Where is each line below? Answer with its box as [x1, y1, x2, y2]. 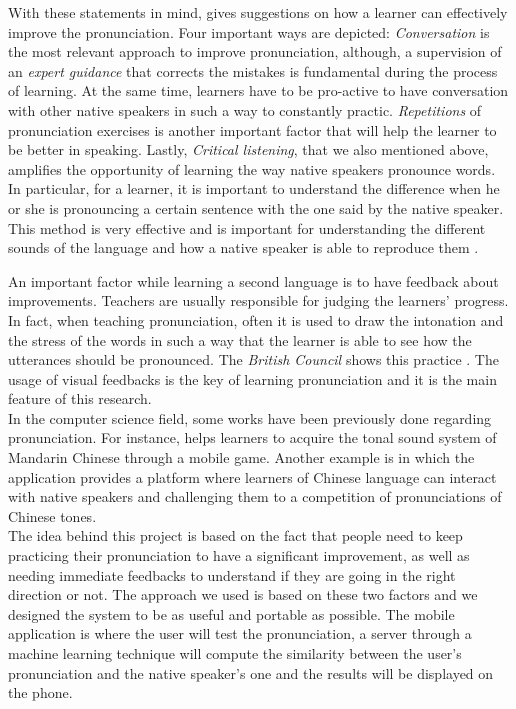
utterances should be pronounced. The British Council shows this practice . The [8, 349, 499, 370]
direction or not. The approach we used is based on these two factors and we [8, 584, 478, 605]
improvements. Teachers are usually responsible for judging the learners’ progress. [8, 290, 509, 311]
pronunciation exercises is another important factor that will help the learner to [8, 119, 497, 140]
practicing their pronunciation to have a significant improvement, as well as [8, 545, 470, 566]
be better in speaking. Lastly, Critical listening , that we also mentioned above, [8, 139, 489, 160]
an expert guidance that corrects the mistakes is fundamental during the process [8, 60, 498, 81]
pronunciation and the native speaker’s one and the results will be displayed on [8, 662, 494, 683]
